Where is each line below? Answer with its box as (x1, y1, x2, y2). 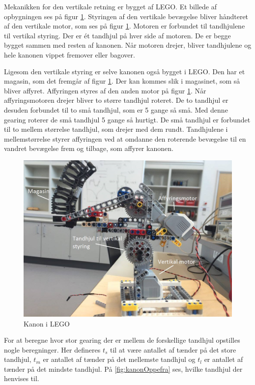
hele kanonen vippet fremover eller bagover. (4, 49, 135, 59)
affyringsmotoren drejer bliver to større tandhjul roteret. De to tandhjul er (4, 95, 228, 105)
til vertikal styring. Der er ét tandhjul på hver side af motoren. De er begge (4, 30, 231, 40)
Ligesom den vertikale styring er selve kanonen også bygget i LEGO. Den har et (4, 66, 245, 76)
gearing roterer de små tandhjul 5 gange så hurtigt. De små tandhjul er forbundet (4, 114, 251, 124)
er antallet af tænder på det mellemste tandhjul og (43, 354, 196, 364)
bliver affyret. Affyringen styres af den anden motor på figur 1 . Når (4, 85, 206, 95)
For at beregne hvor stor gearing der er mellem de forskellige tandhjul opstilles (4, 335, 240, 345)
